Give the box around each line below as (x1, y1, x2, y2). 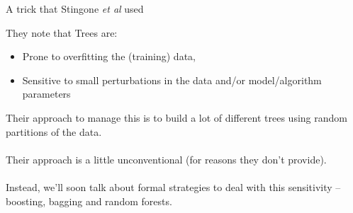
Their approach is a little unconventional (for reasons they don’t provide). (6, 151, 327, 166)
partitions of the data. (6, 124, 102, 139)
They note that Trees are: (6, 25, 118, 40)
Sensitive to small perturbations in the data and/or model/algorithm (22, 72, 322, 87)
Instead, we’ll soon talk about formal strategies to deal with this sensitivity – (6, 179, 341, 194)
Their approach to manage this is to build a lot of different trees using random (6, 110, 347, 125)
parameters (22, 86, 71, 101)
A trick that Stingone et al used (6, 1, 144, 16)
